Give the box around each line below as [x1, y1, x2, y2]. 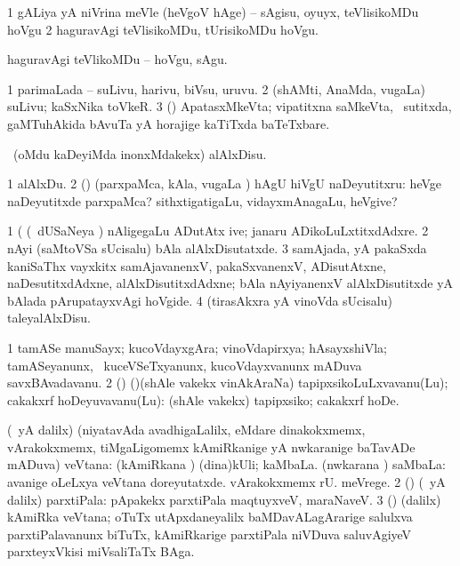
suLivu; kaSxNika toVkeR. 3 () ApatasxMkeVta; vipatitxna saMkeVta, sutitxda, [7, 97, 452, 116]
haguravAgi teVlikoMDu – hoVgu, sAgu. [7, 50, 228, 68]
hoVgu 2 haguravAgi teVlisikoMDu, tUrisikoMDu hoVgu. [7, 20, 319, 38]
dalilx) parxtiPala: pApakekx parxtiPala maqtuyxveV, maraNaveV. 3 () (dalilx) [7, 490, 441, 508]
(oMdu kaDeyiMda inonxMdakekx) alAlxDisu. [12, 144, 267, 163]
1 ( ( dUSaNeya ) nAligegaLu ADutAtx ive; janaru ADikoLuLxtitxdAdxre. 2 [7, 221, 429, 240]
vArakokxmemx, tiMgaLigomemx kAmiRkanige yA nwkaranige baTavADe [7, 437, 416, 456]
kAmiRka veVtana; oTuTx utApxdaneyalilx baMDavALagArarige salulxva [7, 507, 413, 526]
